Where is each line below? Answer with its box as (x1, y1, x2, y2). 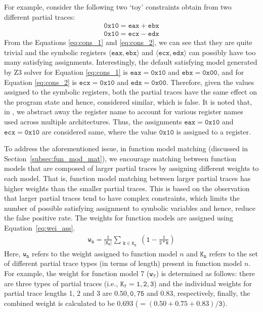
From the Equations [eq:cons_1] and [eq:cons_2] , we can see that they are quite (4, 37, 252, 48)
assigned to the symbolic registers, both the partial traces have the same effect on (4, 86, 257, 97)
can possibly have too (189, 47, 256, 57)
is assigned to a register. (176, 126, 251, 137)
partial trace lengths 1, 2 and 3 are (4, 288, 112, 298)
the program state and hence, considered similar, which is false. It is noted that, (4, 96, 252, 107)
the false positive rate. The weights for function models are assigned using (4, 212, 233, 223)
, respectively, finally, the (173, 288, 250, 298)
